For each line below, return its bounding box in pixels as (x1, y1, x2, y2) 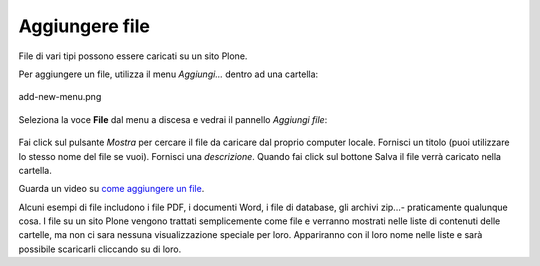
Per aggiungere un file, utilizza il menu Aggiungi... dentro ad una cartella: (18, 68, 319, 80)
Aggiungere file (18, 15, 150, 37)
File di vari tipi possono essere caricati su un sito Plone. (18, 50, 248, 62)
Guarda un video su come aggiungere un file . (18, 183, 205, 195)
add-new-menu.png (18, 91, 102, 103)
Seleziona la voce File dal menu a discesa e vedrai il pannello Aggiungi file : (18, 113, 328, 125)
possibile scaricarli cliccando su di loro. (18, 243, 182, 255)
